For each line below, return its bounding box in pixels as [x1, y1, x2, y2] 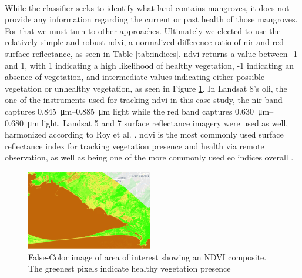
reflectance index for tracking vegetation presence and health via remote [5, 139, 264, 152]
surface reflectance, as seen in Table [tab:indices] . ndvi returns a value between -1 [5, 47, 297, 59]
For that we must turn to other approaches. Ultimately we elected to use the [5, 24, 281, 36]
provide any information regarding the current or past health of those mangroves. [5, 13, 298, 25]
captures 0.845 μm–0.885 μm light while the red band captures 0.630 [5, 105, 254, 117]
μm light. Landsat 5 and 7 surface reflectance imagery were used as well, [27, 116, 288, 129]
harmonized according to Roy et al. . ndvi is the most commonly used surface [5, 128, 284, 140]
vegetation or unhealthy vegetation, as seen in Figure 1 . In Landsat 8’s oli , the [5, 82, 287, 94]
